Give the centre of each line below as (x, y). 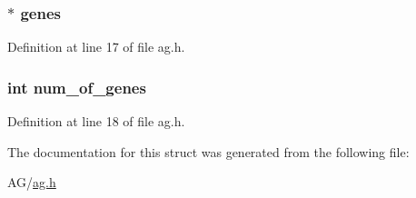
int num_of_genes (77, 87)
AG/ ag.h (32, 182)
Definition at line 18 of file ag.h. (96, 121)
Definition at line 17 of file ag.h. (96, 47)
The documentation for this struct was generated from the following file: (208, 151)
